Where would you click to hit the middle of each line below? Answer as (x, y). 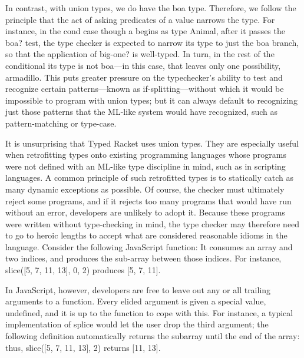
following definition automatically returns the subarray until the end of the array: (153, 336)
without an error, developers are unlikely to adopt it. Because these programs (145, 212)
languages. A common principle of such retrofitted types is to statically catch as (149, 178)
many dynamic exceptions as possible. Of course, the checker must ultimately (145, 189)
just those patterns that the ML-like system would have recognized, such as (141, 112)
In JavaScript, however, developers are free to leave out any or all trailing (138, 289)
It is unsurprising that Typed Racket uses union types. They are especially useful (152, 143)
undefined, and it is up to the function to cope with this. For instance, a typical (149, 312)
